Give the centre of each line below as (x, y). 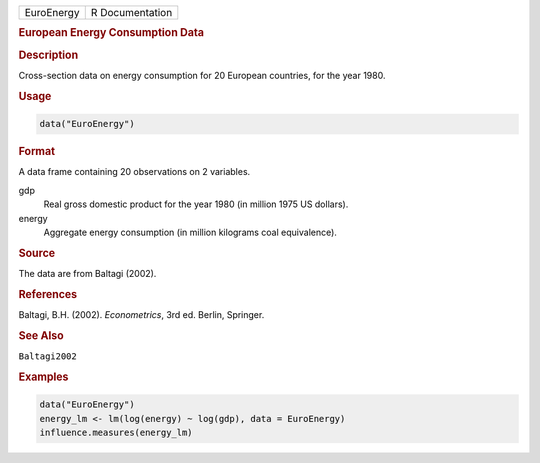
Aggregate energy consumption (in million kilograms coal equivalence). (190, 232)
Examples (43, 377)
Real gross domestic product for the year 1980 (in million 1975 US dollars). (196, 204)
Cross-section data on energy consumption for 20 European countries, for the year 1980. (202, 75)
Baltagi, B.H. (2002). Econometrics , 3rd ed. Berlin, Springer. (141, 315)
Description (48, 55)
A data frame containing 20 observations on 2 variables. (134, 172)
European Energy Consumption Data (111, 33)
